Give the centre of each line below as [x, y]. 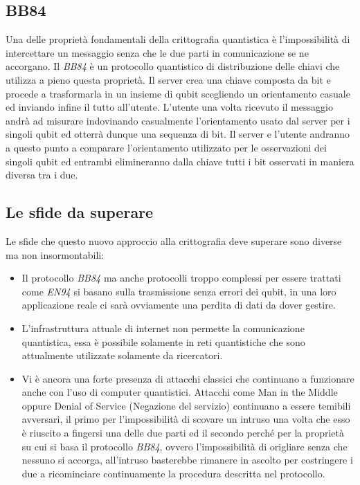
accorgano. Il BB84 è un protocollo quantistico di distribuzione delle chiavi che [173, 66]
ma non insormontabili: [55, 254]
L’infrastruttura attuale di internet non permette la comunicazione [163, 328]
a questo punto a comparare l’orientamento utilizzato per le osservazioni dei [166, 147]
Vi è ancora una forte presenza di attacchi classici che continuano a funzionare [188, 378]
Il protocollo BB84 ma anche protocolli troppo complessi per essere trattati [181, 278]
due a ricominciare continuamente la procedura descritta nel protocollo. [173, 473]
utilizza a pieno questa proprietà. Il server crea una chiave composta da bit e [168, 79]
